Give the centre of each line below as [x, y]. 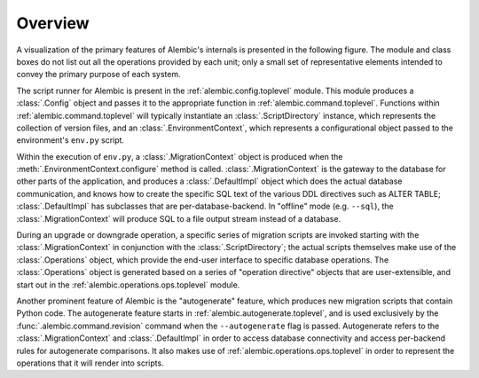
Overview [53, 23]
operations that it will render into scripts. [90, 363]
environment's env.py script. [70, 140]
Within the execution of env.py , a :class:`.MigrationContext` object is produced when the [180, 156]
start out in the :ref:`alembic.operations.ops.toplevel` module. [128, 285]
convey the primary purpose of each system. [98, 75]
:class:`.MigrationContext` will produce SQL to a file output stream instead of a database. [179, 218]
